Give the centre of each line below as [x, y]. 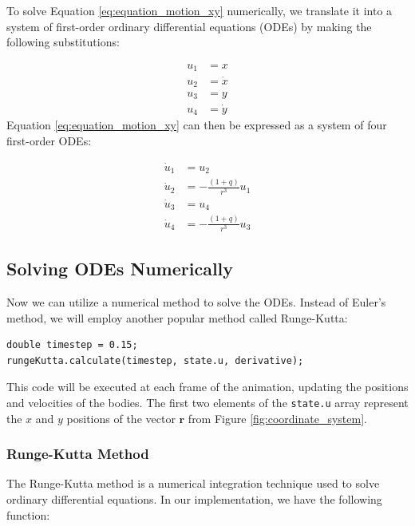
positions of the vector [121, 418]
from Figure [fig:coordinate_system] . [277, 418]
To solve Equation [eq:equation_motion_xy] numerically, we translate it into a [200, 10]
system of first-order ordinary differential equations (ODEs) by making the [189, 26]
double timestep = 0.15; [72, 345]
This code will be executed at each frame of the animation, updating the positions [207, 387]
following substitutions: [63, 42]
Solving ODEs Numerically [120, 269]
